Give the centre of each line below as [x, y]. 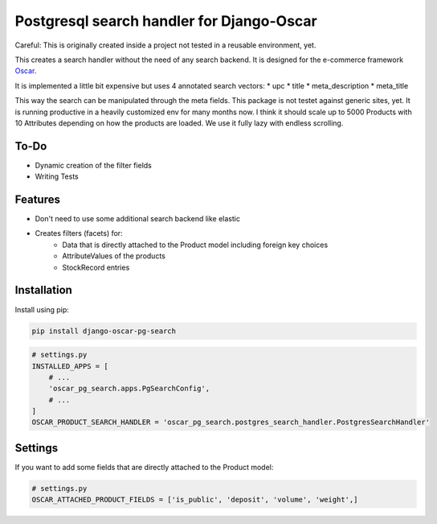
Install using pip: [42, 309]
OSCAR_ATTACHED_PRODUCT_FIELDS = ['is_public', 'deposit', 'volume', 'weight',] [195, 500]
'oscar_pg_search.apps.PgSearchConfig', [129, 389]
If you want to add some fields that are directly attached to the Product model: [144, 467]
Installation [43, 290]
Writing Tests [57, 176]
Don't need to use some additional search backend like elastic [138, 219]
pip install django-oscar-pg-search [104, 331]
